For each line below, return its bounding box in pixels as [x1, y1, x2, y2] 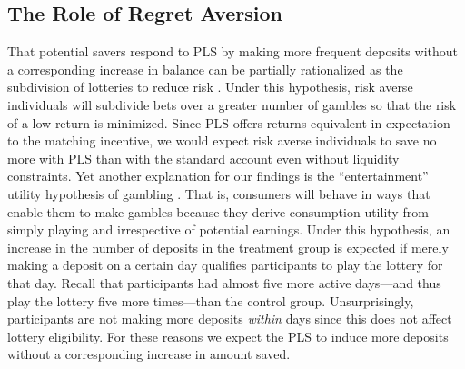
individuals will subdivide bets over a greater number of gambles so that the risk [7, 95, 457, 114]
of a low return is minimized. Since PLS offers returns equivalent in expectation [7, 113, 450, 132]
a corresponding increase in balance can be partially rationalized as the [7, 59, 403, 78]
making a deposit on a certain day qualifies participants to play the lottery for [7, 255, 443, 274]
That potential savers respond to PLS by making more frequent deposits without [7, 42, 459, 61]
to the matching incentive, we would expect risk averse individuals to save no [7, 131, 437, 150]
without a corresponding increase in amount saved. [7, 344, 291, 364]
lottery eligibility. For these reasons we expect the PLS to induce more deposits [7, 326, 449, 345]
